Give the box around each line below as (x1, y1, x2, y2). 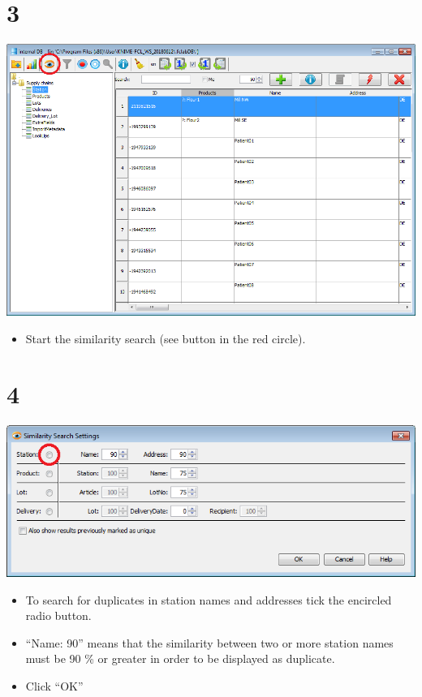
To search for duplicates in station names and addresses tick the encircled (25, 591, 392, 608)
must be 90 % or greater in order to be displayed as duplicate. (25, 650, 335, 667)
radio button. (25, 607, 92, 624)
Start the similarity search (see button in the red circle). (25, 329, 306, 346)
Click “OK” (25, 678, 84, 695)
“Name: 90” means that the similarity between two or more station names (25, 634, 394, 651)
